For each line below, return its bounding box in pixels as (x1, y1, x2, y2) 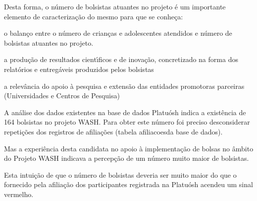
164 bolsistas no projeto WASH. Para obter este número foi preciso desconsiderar (4, 117, 250, 127)
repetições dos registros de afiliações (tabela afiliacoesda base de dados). (4, 126, 223, 136)
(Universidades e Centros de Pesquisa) (4, 90, 120, 101)
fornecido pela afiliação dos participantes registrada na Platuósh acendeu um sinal (4, 179, 253, 190)
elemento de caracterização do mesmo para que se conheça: (4, 11, 183, 21)
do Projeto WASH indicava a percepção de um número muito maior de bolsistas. (4, 153, 249, 163)
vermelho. (4, 189, 34, 199)
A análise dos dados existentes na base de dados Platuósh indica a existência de (4, 107, 246, 117)
